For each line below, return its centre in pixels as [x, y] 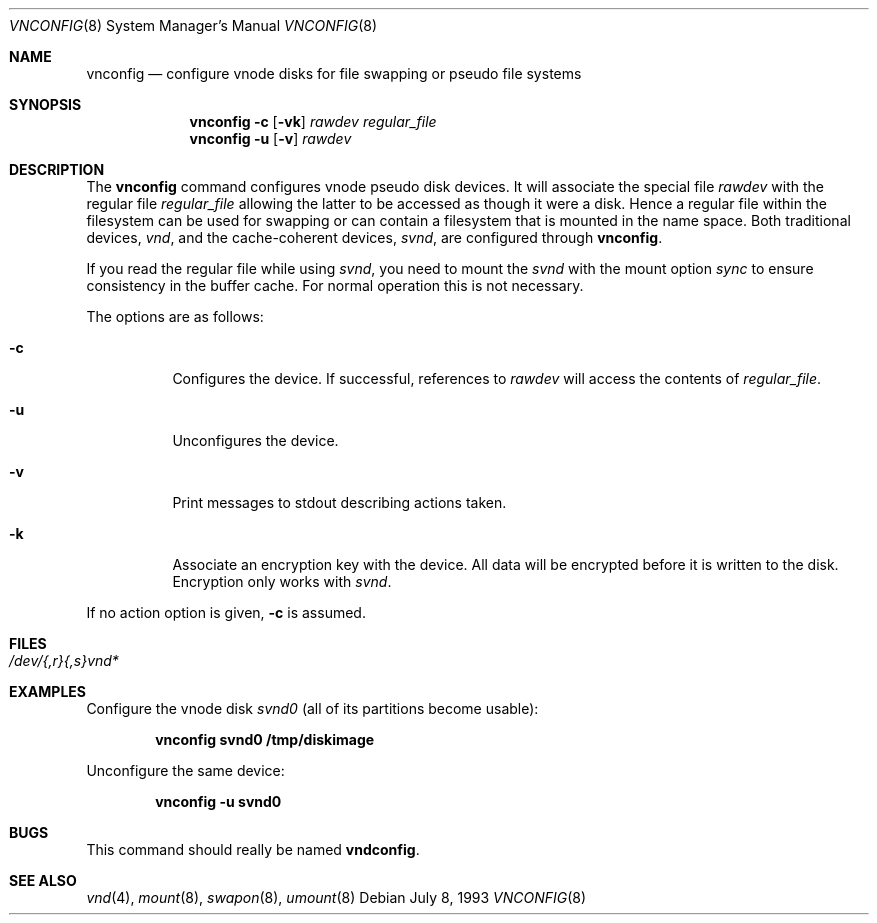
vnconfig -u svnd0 [218, 801]
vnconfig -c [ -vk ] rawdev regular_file [313, 121]
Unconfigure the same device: [185, 770]
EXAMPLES [47, 691]
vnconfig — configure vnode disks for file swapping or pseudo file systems [334, 73]
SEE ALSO [43, 880]
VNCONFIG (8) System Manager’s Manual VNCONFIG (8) [193, 25]
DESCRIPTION [57, 169]
